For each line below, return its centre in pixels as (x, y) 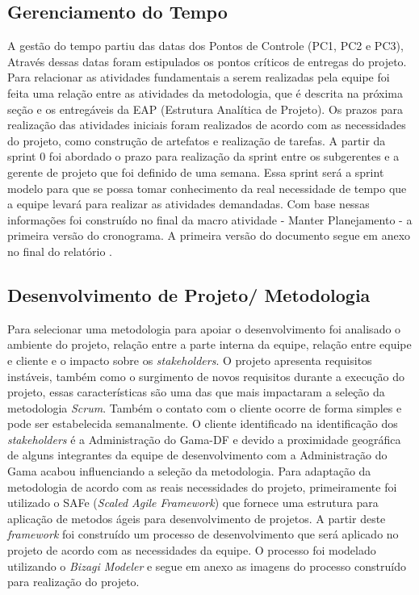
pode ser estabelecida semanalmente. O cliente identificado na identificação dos (203, 423)
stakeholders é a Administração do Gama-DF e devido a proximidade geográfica (204, 439)
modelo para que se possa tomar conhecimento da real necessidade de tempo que (207, 188)
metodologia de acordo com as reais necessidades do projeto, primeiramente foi (202, 486)
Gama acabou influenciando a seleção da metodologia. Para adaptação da (189, 471)
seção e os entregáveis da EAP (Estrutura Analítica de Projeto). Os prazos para (205, 109)
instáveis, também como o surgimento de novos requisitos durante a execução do (206, 376)
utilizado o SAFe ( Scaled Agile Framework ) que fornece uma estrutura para (193, 503)
